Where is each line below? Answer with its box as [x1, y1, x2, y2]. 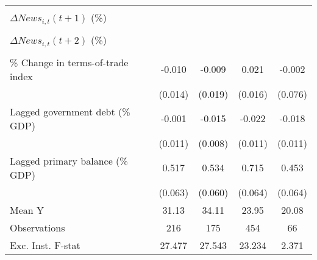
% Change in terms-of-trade [10, 55, 129, 69]
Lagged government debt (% [10, 104, 130, 118]
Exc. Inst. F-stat [10, 238, 80, 252]
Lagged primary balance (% [10, 153, 128, 168]
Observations [10, 220, 65, 234]
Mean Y [10, 202, 45, 217]
